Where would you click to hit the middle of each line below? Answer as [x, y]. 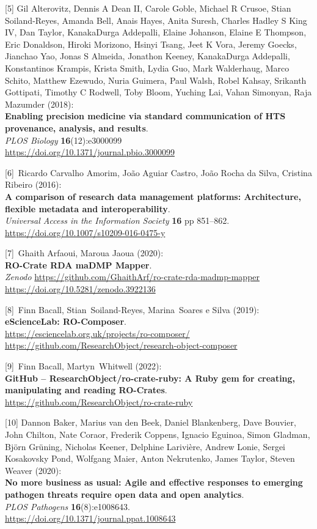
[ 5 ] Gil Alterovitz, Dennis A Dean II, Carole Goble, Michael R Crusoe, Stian [148, 8]
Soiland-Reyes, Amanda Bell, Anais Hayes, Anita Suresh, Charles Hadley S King [156, 20]
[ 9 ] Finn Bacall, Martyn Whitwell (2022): [83, 366]
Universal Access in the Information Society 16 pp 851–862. [117, 220]
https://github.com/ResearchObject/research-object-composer [121, 345]
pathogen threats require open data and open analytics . [125, 494]
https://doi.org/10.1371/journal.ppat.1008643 [90, 518]
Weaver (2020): [33, 470]
